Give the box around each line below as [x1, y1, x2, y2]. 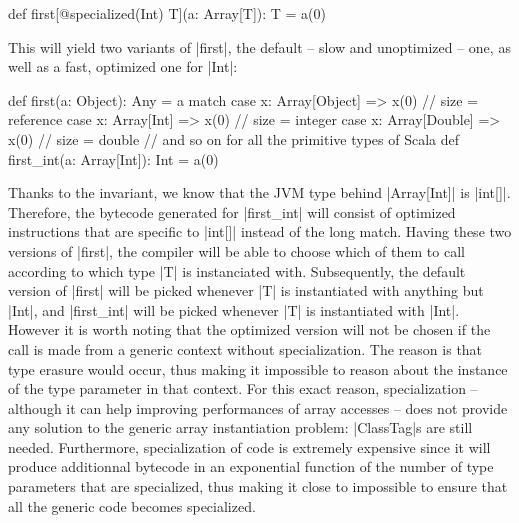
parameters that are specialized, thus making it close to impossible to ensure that [8, 476, 508, 497]
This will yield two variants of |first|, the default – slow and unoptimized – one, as [8, 36, 511, 57]
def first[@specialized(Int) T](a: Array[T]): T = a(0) [8, 3, 327, 23]
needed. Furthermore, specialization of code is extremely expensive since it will [8, 436, 491, 457]
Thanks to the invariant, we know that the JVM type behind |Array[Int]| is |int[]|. [8, 182, 511, 203]
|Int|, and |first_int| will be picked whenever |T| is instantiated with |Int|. [8, 299, 460, 320]
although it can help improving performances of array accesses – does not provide [8, 397, 508, 418]
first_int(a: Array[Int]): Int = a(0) [8, 148, 219, 169]
